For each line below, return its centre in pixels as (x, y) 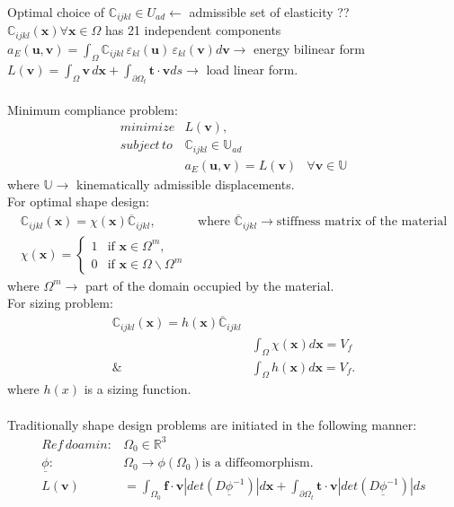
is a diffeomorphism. (258, 463)
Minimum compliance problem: (93, 109)
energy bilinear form (309, 48)
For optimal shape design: (78, 201)
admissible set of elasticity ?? (269, 12)
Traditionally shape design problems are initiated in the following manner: (212, 424)
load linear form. (252, 69)
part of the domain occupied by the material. (210, 285)
